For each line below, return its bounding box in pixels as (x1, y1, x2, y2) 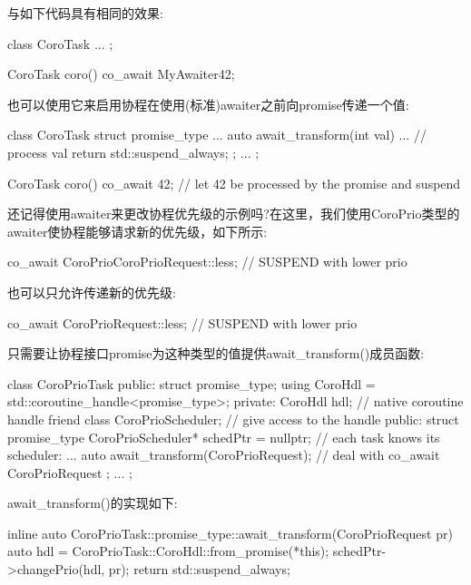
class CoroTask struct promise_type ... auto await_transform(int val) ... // (7, 125, 427, 144)
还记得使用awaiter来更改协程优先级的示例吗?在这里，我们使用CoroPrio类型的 (7, 204, 460, 223)
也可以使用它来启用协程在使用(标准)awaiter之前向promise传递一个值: (7, 94, 409, 113)
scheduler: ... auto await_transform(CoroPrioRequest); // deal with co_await (7, 445, 440, 464)
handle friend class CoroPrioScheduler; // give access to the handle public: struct (7, 409, 459, 428)
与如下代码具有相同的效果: (7, 4, 163, 22)
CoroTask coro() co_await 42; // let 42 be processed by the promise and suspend (7, 173, 461, 192)
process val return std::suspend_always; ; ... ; (7, 142, 260, 161)
